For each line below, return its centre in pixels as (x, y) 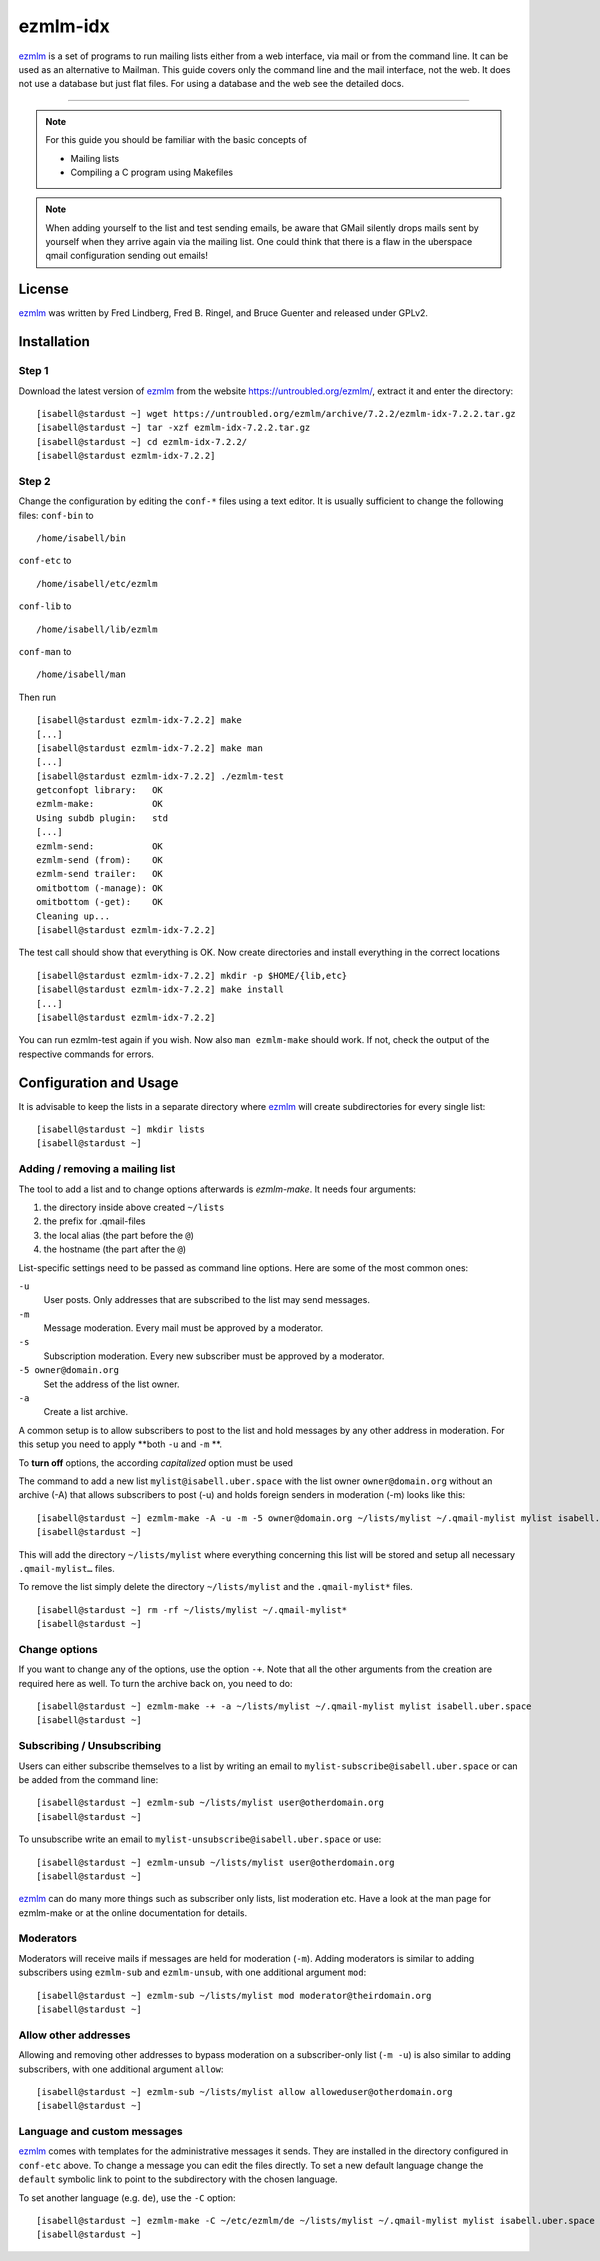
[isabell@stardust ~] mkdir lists (120, 1129)
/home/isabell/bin (81, 538)
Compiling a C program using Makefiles (152, 172)
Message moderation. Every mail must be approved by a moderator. (183, 1328)
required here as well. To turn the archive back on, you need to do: (155, 1683)
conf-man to (45, 651)
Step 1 (33, 371)
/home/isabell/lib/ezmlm (97, 629)
